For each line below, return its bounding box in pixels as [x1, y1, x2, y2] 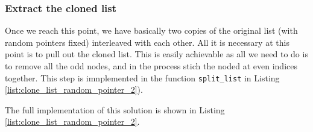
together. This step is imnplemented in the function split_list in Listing [5, 71, 280, 84]
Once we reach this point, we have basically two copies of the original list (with [5, 24, 298, 37]
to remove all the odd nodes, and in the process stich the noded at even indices [5, 60, 297, 72]
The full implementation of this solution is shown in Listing [5, 103, 225, 116]
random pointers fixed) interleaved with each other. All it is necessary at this [5, 36, 289, 48]
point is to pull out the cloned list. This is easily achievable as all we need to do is [5, 48, 308, 60]
